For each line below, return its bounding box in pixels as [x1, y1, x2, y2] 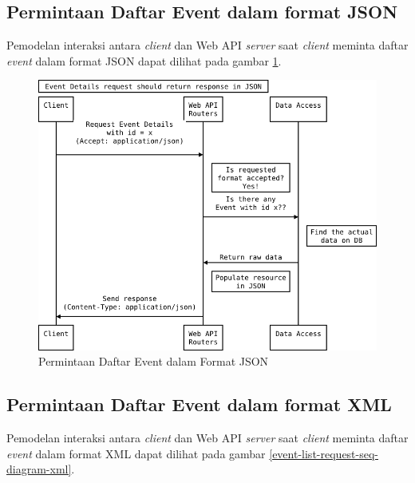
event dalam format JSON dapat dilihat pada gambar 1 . [6, 52, 282, 69]
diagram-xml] [6, 461, 72, 477]
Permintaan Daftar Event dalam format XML [6, 392, 392, 417]
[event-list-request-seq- [269, 445, 379, 461]
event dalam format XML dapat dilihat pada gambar [6, 445, 266, 461]
